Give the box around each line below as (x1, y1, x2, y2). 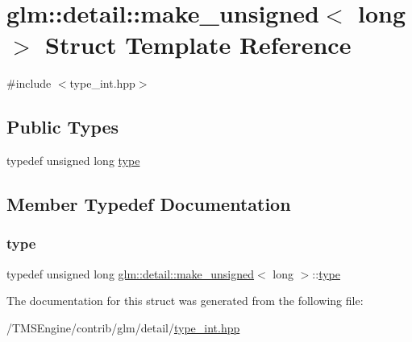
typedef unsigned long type (6, 152, 140, 169)
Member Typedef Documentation (6, 192, 291, 216)
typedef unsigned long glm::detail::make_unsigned (6, 265, 255, 282)
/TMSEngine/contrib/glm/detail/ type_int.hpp (6, 319, 240, 336)
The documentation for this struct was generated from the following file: (6, 292, 364, 309)
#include (6, 75, 52, 92)
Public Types (6, 114, 119, 139)
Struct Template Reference (45, 28, 352, 61)
